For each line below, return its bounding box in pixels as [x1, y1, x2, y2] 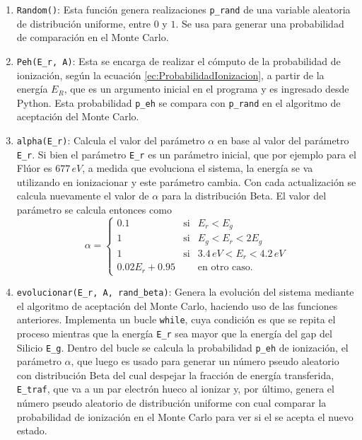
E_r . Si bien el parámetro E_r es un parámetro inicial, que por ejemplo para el [16, 146, 356, 161]
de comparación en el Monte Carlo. [16, 30, 169, 45]
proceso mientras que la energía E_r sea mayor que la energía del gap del [16, 325, 332, 340]
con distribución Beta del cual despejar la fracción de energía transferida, [16, 367, 334, 382]
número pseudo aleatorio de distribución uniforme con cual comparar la [16, 395, 327, 410]
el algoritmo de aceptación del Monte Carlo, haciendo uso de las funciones [16, 298, 338, 313]
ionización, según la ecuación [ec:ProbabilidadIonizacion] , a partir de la [16, 67, 325, 82]
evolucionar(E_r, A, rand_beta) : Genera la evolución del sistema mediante [16, 284, 354, 299]
